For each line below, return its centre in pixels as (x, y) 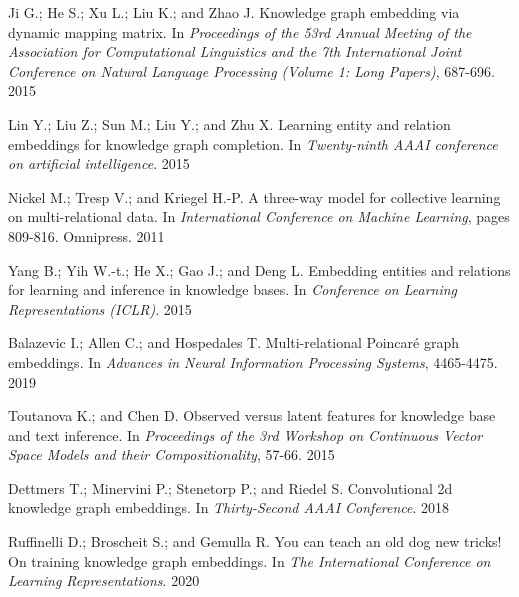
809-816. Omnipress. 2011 (86, 235)
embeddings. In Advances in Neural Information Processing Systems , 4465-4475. (253, 361)
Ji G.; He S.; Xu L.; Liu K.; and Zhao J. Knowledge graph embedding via (234, 12)
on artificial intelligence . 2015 (99, 163)
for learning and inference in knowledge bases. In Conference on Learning (233, 289)
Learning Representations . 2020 (104, 580)
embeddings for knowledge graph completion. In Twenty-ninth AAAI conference (253, 143)
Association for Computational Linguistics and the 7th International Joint (235, 51)
